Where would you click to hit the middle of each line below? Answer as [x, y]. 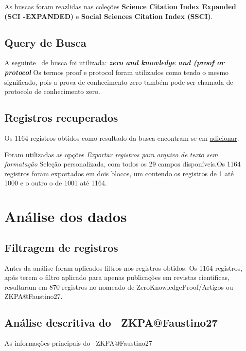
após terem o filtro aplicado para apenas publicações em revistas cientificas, [117, 277]
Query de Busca [45, 42]
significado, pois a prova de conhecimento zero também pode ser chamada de [119, 82]
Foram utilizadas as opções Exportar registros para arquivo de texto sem [111, 154]
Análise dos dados [66, 216]
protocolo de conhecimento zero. [52, 91]
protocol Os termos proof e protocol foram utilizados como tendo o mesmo [117, 72]
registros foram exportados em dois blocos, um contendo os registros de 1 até [119, 173]
